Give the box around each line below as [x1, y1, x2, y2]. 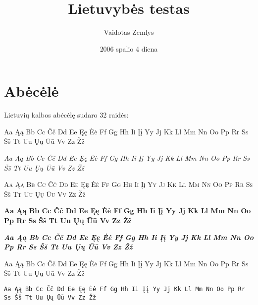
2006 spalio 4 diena [100, 43, 158, 54]
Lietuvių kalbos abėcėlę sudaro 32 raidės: [4, 110, 129, 120]
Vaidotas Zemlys [103, 27, 154, 37]
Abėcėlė [4, 81, 59, 101]
